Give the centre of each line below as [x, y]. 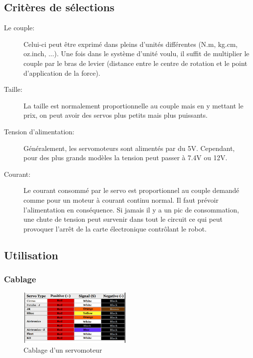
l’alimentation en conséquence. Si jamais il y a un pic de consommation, [131, 209]
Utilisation [31, 255]
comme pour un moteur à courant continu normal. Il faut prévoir [121, 200]
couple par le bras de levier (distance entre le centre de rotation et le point [136, 63]
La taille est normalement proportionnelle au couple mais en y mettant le [134, 105]
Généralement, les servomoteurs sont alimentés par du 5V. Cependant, [129, 148]
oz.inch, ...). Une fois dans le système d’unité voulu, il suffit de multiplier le [137, 53]
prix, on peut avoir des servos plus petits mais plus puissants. [116, 115]
